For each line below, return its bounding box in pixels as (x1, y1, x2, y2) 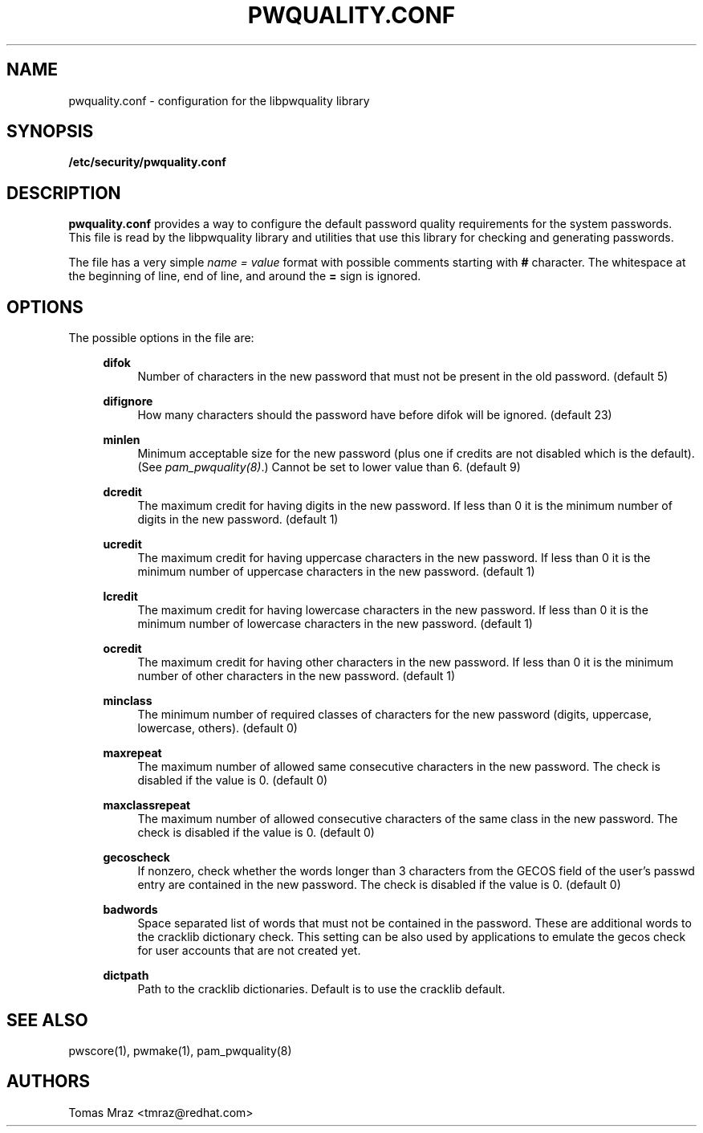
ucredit (103, 537, 142, 552)
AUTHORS (6, 1071, 91, 1092)
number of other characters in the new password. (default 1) (137, 669, 456, 683)
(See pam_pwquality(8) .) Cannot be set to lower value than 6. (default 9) (137, 460, 521, 475)
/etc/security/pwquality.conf (68, 155, 226, 169)
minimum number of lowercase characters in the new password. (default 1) (137, 617, 533, 631)
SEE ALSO (6, 1009, 88, 1030)
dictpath (103, 968, 149, 983)
